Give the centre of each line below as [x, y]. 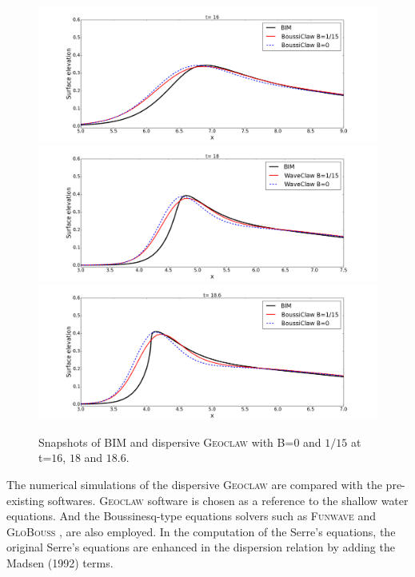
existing [26, 500]
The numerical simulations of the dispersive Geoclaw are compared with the [194, 484]
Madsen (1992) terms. [60, 562]
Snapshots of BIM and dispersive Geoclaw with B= [166, 442]
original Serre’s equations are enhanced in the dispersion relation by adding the [201, 547]
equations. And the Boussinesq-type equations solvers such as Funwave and [192, 516]
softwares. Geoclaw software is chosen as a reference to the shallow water [228, 500]
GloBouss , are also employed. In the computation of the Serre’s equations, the [201, 531]
